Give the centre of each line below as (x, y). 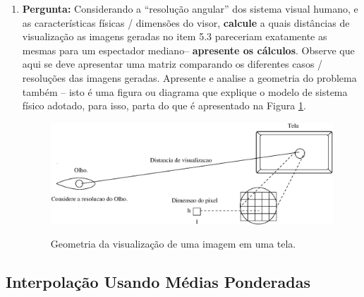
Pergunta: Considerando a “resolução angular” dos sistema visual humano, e (190, 8)
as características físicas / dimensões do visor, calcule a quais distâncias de (186, 22)
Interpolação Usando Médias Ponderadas (158, 282)
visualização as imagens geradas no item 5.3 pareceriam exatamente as (175, 36)
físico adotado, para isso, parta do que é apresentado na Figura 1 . (164, 105)
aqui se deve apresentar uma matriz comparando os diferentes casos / (172, 64)
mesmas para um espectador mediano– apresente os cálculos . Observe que (188, 50)
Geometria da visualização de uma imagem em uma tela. (173, 244)
